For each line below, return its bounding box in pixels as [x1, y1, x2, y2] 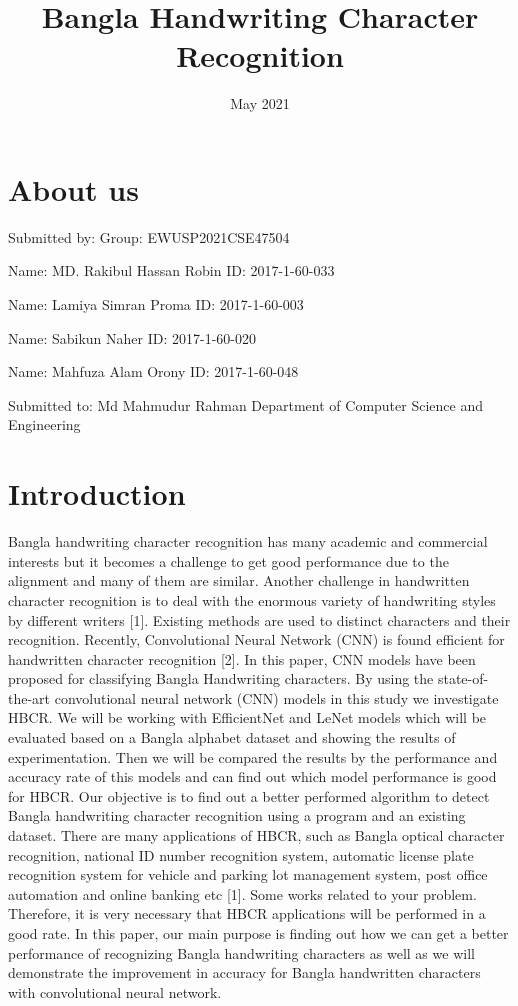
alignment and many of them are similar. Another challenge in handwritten [8, 570, 470, 591]
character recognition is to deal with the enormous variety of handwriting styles [8, 589, 496, 610]
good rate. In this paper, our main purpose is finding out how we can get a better [8, 923, 509, 943]
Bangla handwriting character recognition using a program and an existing [8, 805, 466, 826]
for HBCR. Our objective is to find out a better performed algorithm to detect [8, 785, 490, 806]
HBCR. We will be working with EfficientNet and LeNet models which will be [8, 707, 487, 728]
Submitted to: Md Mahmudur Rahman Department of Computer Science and [8, 394, 483, 415]
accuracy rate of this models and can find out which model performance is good [8, 766, 497, 787]
